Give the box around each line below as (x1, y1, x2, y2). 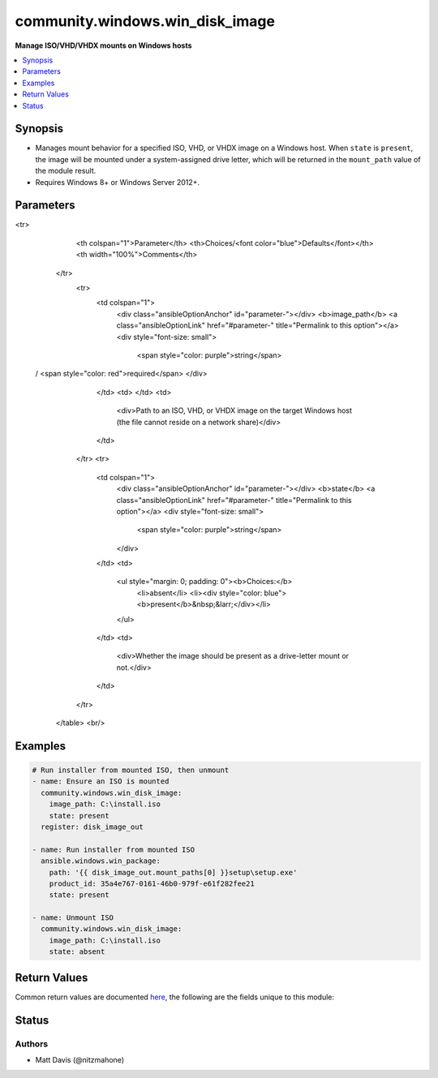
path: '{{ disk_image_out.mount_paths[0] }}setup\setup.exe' (49, 868, 298, 877)
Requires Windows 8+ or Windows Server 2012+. (35, 177, 200, 187)
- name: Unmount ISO (32, 913, 114, 922)
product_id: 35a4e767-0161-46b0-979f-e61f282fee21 (49, 878, 255, 888)
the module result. (35, 166, 97, 176)
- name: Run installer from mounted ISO (32, 844, 195, 854)
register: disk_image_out (41, 822, 144, 831)
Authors (15, 1038, 49, 1050)
